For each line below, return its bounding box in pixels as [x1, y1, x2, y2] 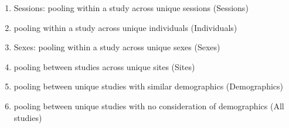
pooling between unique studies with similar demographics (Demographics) [13, 80, 284, 92]
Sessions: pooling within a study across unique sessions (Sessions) [13, 2, 249, 13]
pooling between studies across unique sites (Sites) [13, 60, 195, 72]
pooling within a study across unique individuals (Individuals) [13, 21, 237, 33]
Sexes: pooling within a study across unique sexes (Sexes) [13, 41, 220, 53]
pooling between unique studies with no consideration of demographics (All [13, 99, 284, 112]
